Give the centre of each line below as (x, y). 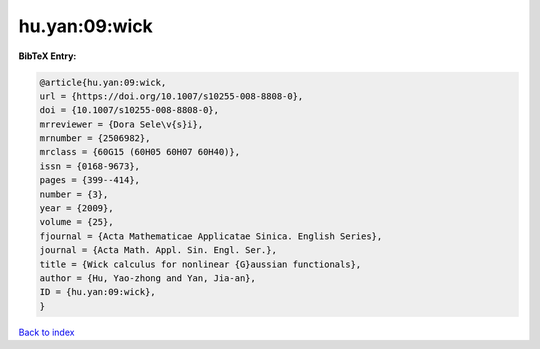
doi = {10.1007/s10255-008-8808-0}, (129, 110)
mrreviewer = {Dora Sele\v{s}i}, (121, 124)
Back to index (46, 332)
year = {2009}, (76, 208)
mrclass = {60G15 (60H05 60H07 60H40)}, (139, 152)
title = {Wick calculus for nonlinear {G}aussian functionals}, (200, 264)
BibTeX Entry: (47, 56)
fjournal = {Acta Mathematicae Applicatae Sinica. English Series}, (211, 236)
